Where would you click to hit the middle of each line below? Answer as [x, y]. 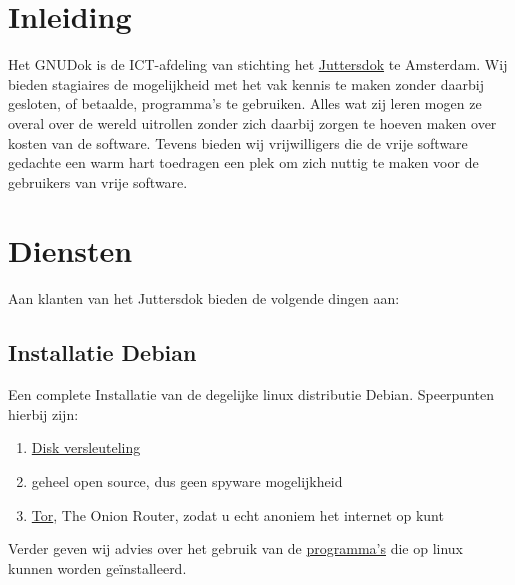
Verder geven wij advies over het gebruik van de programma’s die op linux [236, 548]
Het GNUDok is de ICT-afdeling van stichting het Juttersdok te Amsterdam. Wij [258, 64]
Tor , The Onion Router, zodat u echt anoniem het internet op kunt [237, 514]
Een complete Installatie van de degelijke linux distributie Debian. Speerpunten [251, 394]
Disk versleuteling [86, 447]
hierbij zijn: [43, 413]
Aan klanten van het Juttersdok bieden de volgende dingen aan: [204, 298]
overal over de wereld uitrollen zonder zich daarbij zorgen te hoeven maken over [252, 122]
